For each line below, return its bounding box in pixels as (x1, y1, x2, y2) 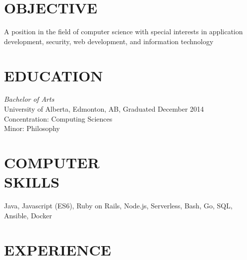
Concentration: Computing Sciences (4, 113, 113, 124)
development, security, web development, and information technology (4, 36, 214, 46)
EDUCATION (4, 65, 103, 85)
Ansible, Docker (4, 210, 52, 220)
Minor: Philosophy (4, 123, 60, 133)
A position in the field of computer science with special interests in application (4, 26, 243, 37)
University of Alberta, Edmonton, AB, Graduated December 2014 (4, 104, 204, 114)
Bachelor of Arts (4, 94, 55, 104)
